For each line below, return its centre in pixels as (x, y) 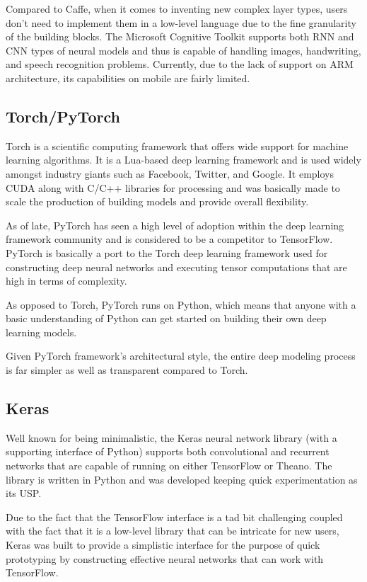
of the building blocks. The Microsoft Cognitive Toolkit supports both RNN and (180, 36)
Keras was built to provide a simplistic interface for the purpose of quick (163, 545)
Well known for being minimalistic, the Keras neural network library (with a (171, 437)
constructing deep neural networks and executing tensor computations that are (176, 267)
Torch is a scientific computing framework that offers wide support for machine (177, 145)
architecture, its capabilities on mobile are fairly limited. (128, 78)
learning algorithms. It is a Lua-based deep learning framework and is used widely (183, 160)
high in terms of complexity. (66, 281)
